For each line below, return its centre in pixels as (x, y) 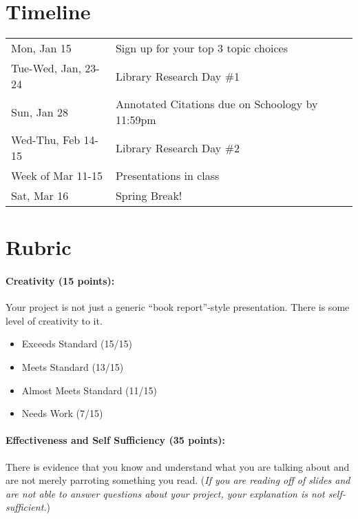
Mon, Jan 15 (41, 48)
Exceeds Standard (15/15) (77, 344)
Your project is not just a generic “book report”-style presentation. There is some (178, 307)
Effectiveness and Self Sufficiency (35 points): (115, 440)
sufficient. (26, 507)
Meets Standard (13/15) (73, 367)
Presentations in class (167, 176)
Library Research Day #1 (177, 76)
